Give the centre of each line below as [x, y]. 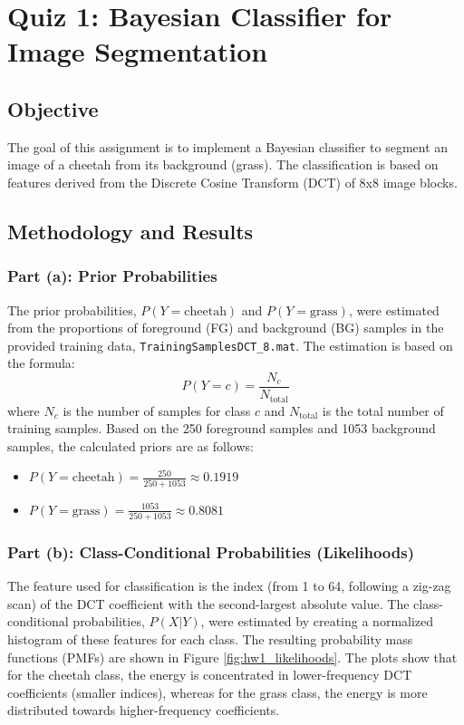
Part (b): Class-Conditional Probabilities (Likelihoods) [211, 551]
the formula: [41, 363]
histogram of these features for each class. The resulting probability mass [210, 638]
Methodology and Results [130, 231]
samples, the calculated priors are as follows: [130, 445]
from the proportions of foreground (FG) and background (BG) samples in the [226, 328]
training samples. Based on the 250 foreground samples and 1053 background [222, 428]
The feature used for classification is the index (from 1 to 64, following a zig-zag [229, 586]
